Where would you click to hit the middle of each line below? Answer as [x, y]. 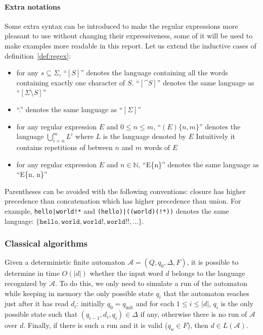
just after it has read [37, 303]
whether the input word [126, 273]
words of [157, 147]
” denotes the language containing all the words [154, 73]
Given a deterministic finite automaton [65, 262]
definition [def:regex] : [38, 55]
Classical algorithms [46, 243]
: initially [91, 303]
